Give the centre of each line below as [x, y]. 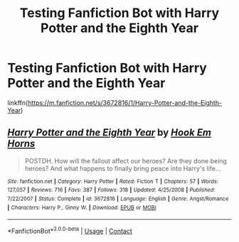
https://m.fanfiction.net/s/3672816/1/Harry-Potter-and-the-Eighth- [125, 103]
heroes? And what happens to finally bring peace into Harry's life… [123, 168]
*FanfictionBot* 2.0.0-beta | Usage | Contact [70, 231]
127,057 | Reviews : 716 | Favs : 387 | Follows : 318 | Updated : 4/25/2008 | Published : [111, 190]
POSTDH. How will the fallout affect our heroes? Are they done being [126, 160]
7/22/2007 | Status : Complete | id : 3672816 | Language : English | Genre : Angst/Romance [118, 199]
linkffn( [18, 103]
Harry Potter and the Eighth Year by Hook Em [110, 133]
